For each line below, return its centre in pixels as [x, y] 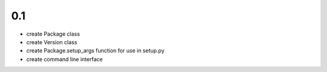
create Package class [53, 34]
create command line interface [64, 59]
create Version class [52, 42]
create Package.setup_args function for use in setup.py [95, 51]
